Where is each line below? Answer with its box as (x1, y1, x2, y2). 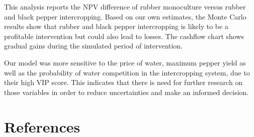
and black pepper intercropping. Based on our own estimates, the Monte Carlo (4, 11, 246, 21)
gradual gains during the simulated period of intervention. (4, 40, 183, 51)
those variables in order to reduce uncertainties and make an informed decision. (4, 86, 249, 97)
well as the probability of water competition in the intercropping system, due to (4, 67, 250, 77)
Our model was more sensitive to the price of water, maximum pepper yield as (4, 57, 246, 67)
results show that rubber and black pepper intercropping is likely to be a (4, 21, 228, 31)
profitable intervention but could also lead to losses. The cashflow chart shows (4, 30, 244, 41)
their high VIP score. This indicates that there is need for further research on (4, 77, 243, 87)
